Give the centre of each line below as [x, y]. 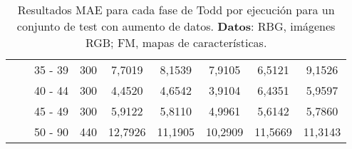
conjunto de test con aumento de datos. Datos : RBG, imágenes [176, 26]
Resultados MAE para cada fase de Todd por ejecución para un [176, 10]
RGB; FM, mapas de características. [176, 42]
